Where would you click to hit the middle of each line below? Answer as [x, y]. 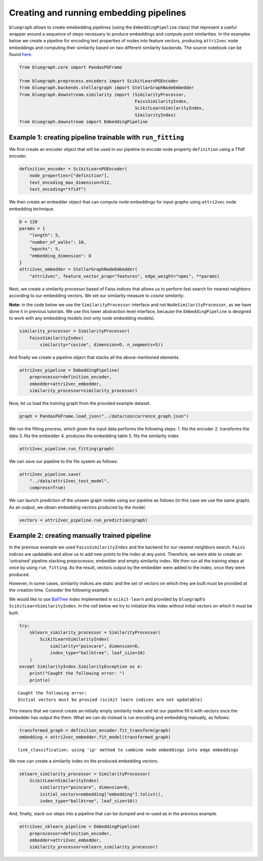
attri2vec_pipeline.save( [50, 474]
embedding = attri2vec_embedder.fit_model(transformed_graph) [95, 737]
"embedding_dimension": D [60, 256]
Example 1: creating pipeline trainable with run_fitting [97, 137]
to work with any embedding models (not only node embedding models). [82, 318]
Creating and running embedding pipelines [97, 13]
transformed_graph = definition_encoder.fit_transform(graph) [95, 730]
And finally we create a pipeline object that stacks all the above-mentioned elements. [94, 357]
